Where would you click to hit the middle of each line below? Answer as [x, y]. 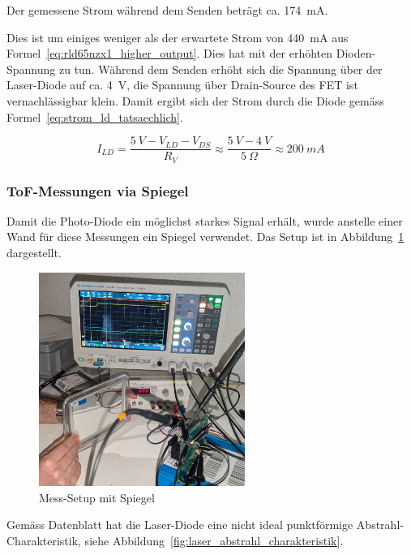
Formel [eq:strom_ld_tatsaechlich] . [95, 116]
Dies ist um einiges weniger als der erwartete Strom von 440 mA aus [178, 37]
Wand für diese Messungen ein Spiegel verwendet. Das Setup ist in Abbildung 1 [205, 237]
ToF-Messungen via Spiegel [98, 190]
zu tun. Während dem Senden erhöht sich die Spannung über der [220, 69]
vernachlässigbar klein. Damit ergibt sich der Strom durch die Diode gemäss [195, 100]
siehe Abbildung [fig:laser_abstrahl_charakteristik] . [214, 540]
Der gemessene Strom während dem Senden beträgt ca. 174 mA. [167, 10]
